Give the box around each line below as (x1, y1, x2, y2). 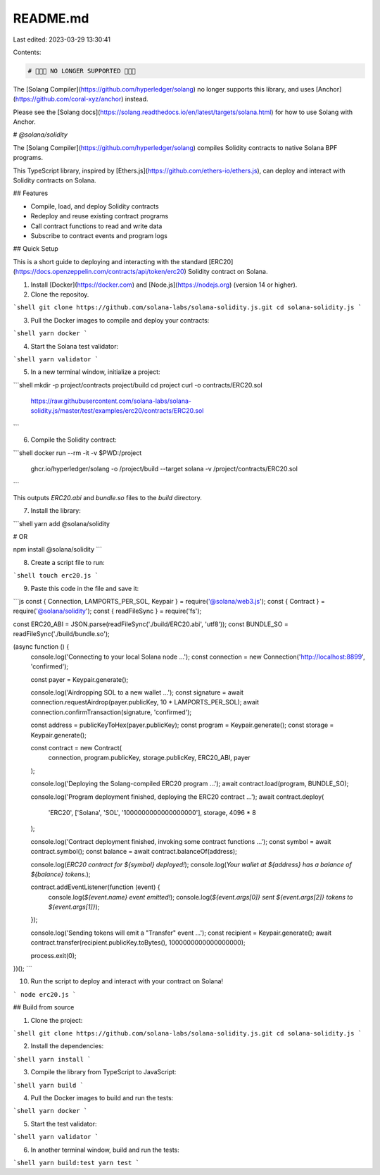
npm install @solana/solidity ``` (13, 545, 102, 554)
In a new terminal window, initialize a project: (30, 368, 161, 376)
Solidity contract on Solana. (187, 268, 268, 276)
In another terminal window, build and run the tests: (30, 1145, 179, 1154)
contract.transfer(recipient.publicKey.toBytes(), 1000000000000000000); (30, 938, 246, 947)
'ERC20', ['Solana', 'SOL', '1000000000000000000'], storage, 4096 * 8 (48, 808, 256, 816)
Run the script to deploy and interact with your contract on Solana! (30, 977, 224, 986)
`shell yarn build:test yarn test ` (13, 1159, 140, 1167)
